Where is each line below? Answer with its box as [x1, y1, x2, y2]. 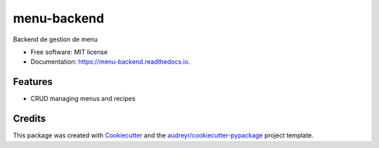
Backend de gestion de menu [13, 35, 98, 43]
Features [13, 76, 53, 88]
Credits [13, 113, 46, 125]
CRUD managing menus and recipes [30, 95, 136, 103]
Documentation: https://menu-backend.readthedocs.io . [30, 58, 191, 66]
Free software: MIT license [30, 48, 108, 56]
